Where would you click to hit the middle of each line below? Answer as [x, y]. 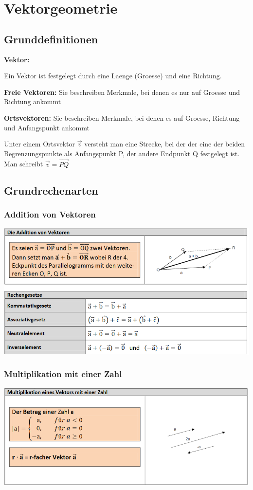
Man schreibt [24, 164]
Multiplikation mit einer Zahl [63, 374]
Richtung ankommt [33, 101]
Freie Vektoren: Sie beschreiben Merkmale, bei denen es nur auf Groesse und [122, 92]
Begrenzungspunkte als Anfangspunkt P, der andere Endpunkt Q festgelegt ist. [122, 153]
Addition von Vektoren [50, 214]
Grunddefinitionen [51, 39]
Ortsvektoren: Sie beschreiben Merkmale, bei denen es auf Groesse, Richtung [122, 118]
